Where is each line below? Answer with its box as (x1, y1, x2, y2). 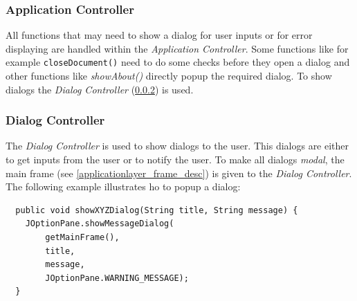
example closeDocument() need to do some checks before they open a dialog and (6, 55, 350, 69)
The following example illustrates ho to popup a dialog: (6, 179, 241, 194)
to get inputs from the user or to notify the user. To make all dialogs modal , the (6, 152, 345, 167)
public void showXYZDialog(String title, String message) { (15, 205, 298, 215)
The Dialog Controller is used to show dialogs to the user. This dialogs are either (6, 138, 349, 153)
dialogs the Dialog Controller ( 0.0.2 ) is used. (6, 82, 194, 96)
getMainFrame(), (45, 232, 120, 243)
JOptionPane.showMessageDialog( (25, 219, 174, 229)
